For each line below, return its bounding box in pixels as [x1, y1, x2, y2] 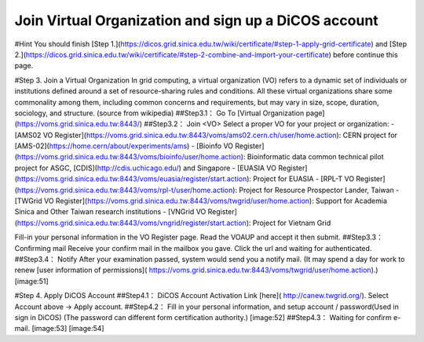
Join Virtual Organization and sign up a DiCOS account [14, 12, 378, 29]
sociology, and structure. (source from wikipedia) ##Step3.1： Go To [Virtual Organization [14, 108, 305, 118]
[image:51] [14, 276, 49, 286]
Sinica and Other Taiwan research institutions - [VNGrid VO [14, 207, 207, 216]
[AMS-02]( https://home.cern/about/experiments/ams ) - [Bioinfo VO [14, 141, 234, 151]
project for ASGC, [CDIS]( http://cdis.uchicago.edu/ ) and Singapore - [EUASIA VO [14, 163, 277, 173]
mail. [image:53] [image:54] [14, 324, 105, 333]
